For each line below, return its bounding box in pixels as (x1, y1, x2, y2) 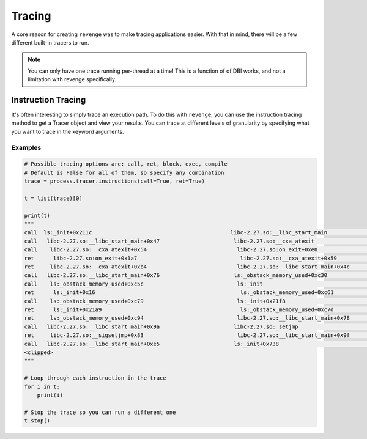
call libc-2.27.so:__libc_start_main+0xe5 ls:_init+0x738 (24, 340, 280, 347)
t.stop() (24, 418, 51, 424)
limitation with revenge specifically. (28, 76, 117, 83)
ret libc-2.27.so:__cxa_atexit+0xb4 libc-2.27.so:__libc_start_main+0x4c (24, 264, 350, 270)
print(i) (37, 391, 64, 399)
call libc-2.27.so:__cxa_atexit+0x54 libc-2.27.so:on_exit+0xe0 (24, 246, 318, 253)
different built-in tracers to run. (11, 39, 89, 46)
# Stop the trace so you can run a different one (24, 408, 176, 416)
